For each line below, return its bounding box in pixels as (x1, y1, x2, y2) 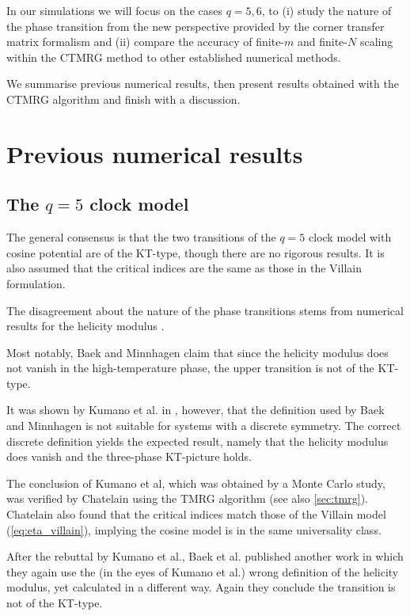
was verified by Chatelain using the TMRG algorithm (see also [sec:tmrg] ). (6, 490, 368, 507)
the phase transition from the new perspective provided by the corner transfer (6, 17, 385, 34)
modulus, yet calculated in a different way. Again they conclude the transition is (6, 579, 396, 595)
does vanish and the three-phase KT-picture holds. (6, 448, 252, 465)
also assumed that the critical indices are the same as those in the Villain (6, 260, 362, 276)
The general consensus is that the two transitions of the (6, 229, 276, 245)
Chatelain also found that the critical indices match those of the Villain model (6, 506, 386, 523)
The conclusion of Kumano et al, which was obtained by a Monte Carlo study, (6, 474, 385, 491)
